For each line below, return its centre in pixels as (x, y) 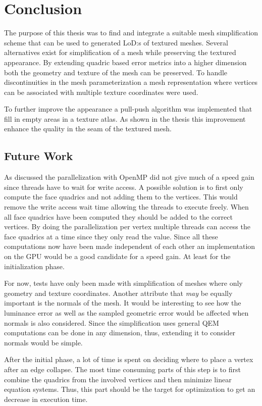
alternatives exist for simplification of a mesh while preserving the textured (120, 52)
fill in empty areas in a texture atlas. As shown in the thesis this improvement (125, 118)
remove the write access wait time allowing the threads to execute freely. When (126, 207)
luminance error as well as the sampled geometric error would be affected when (126, 312)
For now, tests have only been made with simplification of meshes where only (123, 283)
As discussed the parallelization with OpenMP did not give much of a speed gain (129, 177)
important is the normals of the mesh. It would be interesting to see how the (123, 303)
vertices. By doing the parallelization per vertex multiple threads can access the (127, 226)
